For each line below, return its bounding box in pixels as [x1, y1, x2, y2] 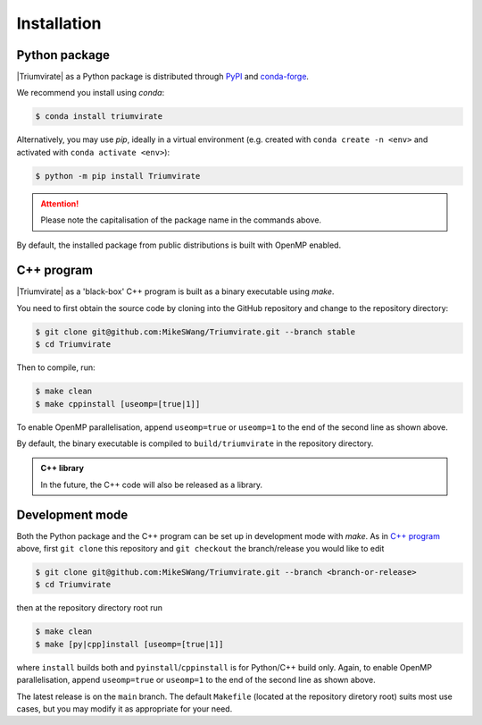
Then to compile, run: [16, 362, 96, 373]
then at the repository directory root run [16, 603, 163, 613]
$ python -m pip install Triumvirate [35, 171, 201, 181]
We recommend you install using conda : [16, 88, 165, 98]
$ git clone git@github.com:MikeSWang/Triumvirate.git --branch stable [35, 326, 356, 337]
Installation [16, 13, 102, 33]
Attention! [40, 198, 79, 209]
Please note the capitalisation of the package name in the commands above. [40, 215, 321, 225]
